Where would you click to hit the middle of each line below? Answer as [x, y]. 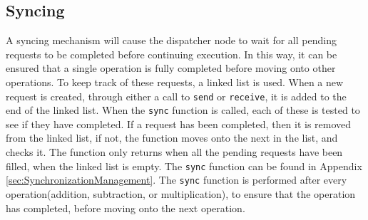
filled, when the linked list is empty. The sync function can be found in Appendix [184, 166]
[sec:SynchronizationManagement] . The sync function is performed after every [177, 180]
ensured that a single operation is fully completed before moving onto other [171, 68]
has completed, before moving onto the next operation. [126, 208]
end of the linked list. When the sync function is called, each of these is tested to [183, 110]
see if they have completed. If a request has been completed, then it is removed [179, 124]
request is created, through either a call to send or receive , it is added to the [176, 96]
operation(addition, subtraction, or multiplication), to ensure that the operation [181, 193]
